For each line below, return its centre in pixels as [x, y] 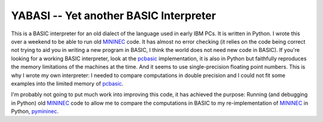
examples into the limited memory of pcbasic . [67, 83]
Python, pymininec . [35, 111]
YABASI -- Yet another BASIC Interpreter [114, 16]
